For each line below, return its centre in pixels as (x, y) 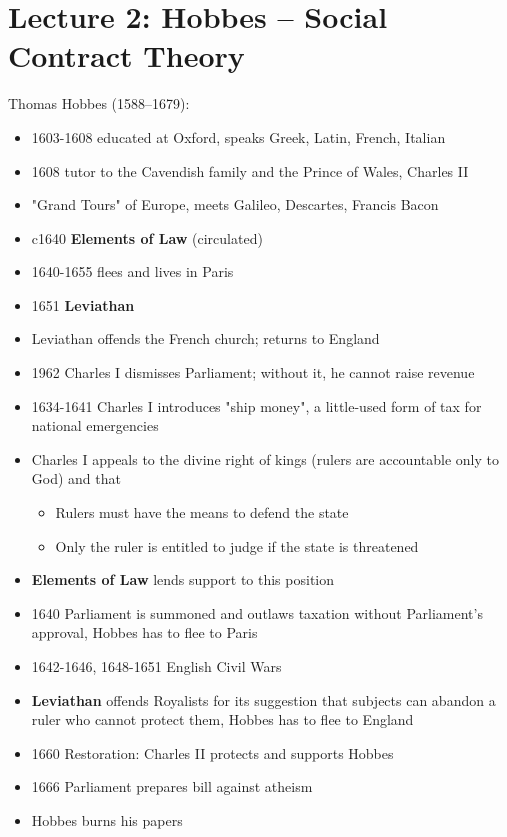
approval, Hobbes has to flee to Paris (144, 632)
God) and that (76, 478)
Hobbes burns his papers (107, 819)
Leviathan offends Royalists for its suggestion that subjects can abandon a (263, 699)
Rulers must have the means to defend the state (202, 512)
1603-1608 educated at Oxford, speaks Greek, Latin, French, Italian (238, 136)
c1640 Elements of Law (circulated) (147, 237)
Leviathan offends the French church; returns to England (205, 338)
